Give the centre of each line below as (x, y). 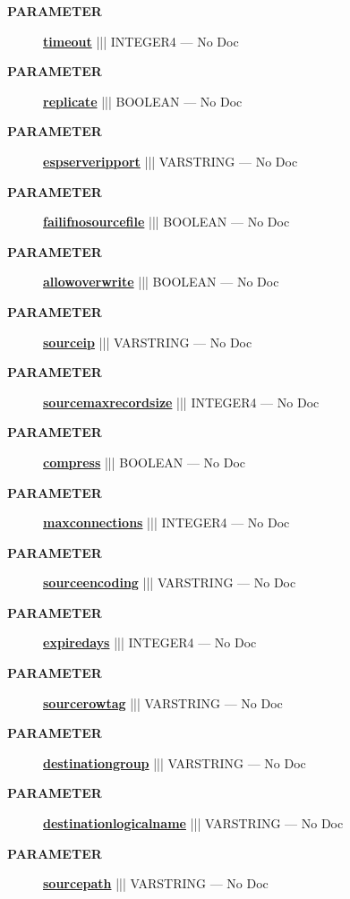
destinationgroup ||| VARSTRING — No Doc (175, 762)
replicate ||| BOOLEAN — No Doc (143, 101)
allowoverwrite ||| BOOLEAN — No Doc (161, 282)
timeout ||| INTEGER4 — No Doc (141, 41)
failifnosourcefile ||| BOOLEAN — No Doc (166, 222)
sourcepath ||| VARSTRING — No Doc (156, 883)
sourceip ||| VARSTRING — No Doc (148, 342)
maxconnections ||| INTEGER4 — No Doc (166, 522)
